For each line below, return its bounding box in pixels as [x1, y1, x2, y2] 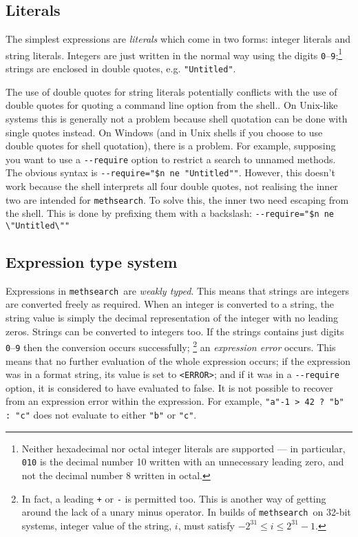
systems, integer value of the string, [21, 518, 172, 532]
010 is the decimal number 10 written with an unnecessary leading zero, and [21, 454, 344, 469]
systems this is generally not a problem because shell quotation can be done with [6, 111, 348, 125]
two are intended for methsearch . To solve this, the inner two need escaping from [6, 192, 349, 207]
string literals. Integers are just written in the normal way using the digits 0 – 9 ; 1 [6, 45, 343, 62]
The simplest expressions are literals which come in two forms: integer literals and [6, 32, 350, 46]
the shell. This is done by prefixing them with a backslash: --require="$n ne [6, 206, 335, 220]
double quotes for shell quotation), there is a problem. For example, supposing [6, 138, 336, 153]
